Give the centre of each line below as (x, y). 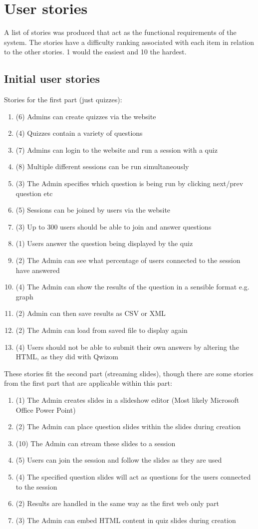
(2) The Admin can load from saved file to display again (102, 330)
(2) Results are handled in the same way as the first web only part (117, 503)
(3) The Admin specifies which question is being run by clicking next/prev (129, 183)
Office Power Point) (46, 409)
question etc (34, 193)
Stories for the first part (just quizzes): (63, 100)
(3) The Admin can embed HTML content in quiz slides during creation (126, 520)
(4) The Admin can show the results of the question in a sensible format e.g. (132, 287)
